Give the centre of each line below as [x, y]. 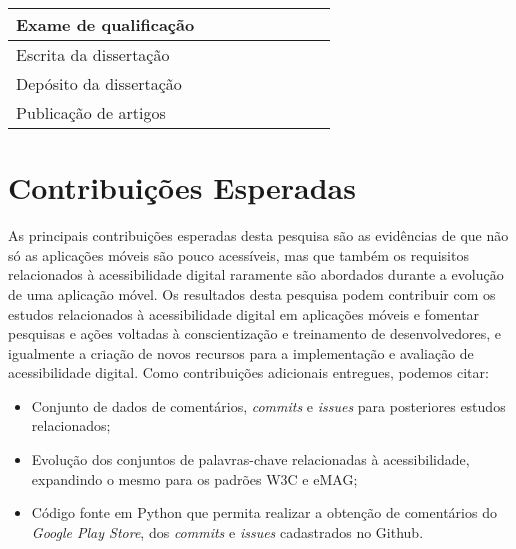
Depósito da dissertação [99, 83]
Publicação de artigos [91, 112]
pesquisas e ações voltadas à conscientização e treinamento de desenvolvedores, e [254, 333]
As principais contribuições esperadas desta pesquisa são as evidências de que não [258, 235]
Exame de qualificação [105, 24]
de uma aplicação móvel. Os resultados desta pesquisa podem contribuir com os [252, 293]
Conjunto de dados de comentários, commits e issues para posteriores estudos [268, 405]
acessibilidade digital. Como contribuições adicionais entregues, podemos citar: [248, 372]
